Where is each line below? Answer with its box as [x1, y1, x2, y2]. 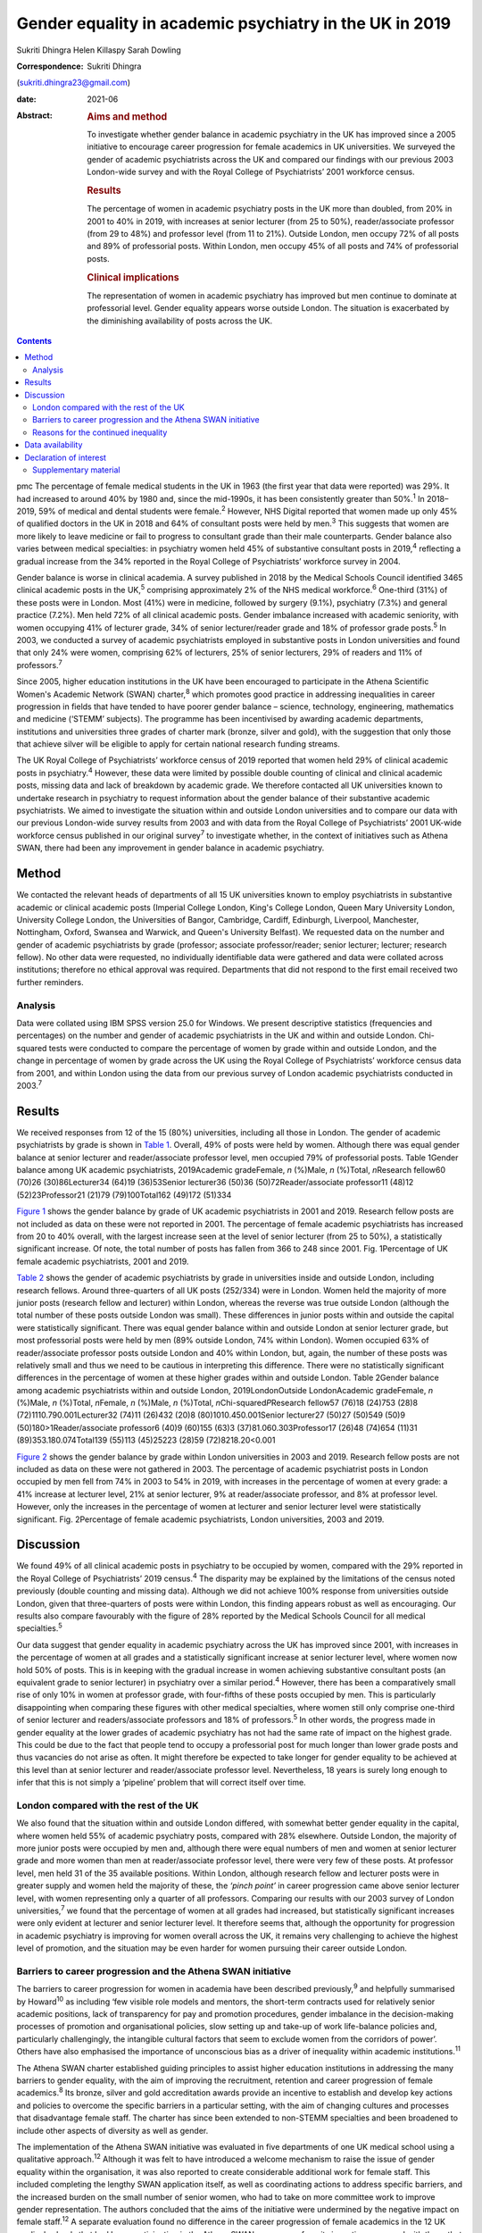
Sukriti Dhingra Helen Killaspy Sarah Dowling [16, 45, 182, 55]
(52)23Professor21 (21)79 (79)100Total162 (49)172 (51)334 [16, 1189, 232, 1200]
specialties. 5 [16, 1621, 62, 1634]
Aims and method [87, 111, 168, 123]
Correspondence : [16, 61, 84, 71]
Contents [16, 335, 53, 346]
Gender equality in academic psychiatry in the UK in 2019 [16, 13, 451, 33]
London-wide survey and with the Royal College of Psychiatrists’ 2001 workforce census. [87, 166, 415, 178]
